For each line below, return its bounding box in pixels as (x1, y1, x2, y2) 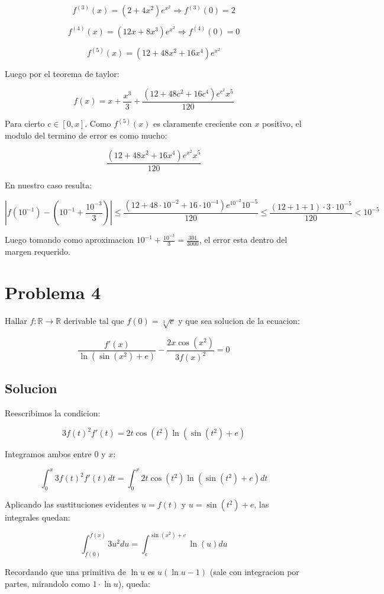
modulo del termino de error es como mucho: (5, 129, 167, 141)
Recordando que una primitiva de (5, 566, 126, 578)
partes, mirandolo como (5, 577, 91, 589)
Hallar (5, 314, 27, 326)
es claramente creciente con (153, 117, 252, 130)
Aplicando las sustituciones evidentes (5, 498, 139, 510)
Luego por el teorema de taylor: (5, 68, 120, 80)
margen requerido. (5, 245, 70, 258)
